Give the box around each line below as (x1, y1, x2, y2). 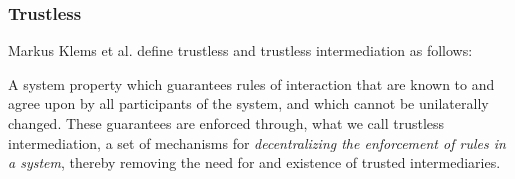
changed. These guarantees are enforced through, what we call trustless (8, 113, 445, 133)
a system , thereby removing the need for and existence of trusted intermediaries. (8, 152, 501, 173)
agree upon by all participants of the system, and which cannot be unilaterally (8, 93, 489, 114)
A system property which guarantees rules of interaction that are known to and (8, 73, 495, 94)
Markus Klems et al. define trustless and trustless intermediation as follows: (8, 40, 473, 61)
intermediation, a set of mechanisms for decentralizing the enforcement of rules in (8, 132, 506, 153)
